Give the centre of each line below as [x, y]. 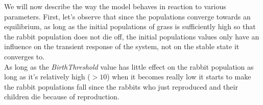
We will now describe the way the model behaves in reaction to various [115, 6]
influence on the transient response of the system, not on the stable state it [122, 46]
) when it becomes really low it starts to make [179, 77]
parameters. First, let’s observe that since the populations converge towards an [127, 16]
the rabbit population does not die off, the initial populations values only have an [132, 36]
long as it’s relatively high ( [47, 77]
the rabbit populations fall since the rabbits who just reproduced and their [121, 86]
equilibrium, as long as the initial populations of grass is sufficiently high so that [130, 26]
